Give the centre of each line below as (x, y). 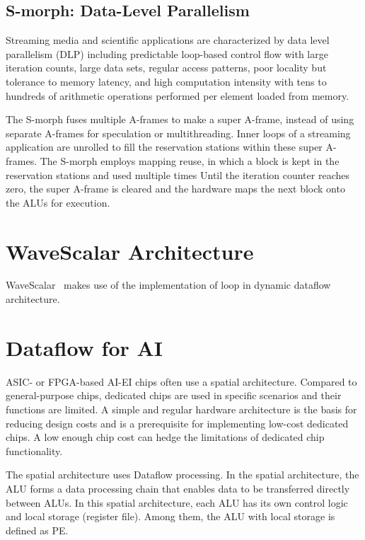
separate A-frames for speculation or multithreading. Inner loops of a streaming (178, 133)
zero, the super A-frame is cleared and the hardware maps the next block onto (175, 189)
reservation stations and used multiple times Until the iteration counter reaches (178, 174)
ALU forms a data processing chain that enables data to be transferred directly (178, 488)
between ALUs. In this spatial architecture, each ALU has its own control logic (177, 502)
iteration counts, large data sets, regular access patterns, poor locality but (166, 68)
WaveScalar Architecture (130, 251)
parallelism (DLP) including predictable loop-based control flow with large (167, 53)
